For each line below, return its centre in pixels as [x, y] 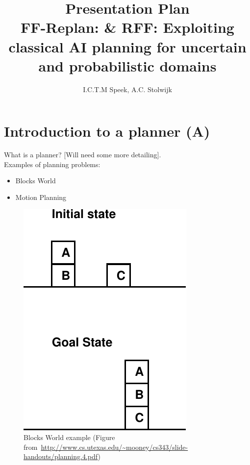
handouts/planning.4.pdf [61, 456]
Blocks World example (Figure [69, 437]
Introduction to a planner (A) [107, 131]
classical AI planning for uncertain [127, 46]
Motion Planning [41, 197]
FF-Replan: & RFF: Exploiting [127, 27]
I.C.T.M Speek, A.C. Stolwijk [127, 89]
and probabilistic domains [127, 65]
